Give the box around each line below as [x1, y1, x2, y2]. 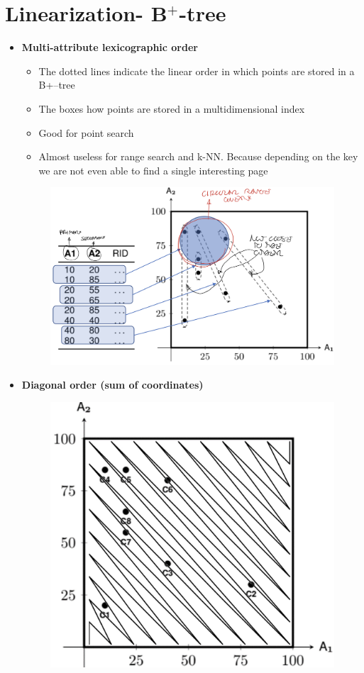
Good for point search [38, 125, 134, 140]
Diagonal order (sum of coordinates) [21, 377, 204, 392]
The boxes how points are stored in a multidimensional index [38, 101, 305, 116]
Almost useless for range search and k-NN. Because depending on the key [38, 149, 358, 164]
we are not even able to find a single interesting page [38, 162, 268, 177]
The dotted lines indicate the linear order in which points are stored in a [38, 63, 355, 78]
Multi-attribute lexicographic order [21, 40, 198, 55]
